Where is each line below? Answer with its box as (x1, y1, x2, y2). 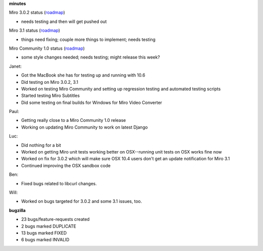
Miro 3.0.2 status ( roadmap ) (9, 10, 65, 16)
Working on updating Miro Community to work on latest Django (21, 124, 148, 130)
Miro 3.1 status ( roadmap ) (9, 27, 60, 34)
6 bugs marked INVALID (21, 237, 70, 243)
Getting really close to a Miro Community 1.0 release (21, 117, 126, 123)
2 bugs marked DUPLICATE (21, 223, 76, 229)
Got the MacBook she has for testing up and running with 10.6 (21, 72, 146, 78)
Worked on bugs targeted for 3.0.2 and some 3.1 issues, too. (21, 198, 142, 204)
